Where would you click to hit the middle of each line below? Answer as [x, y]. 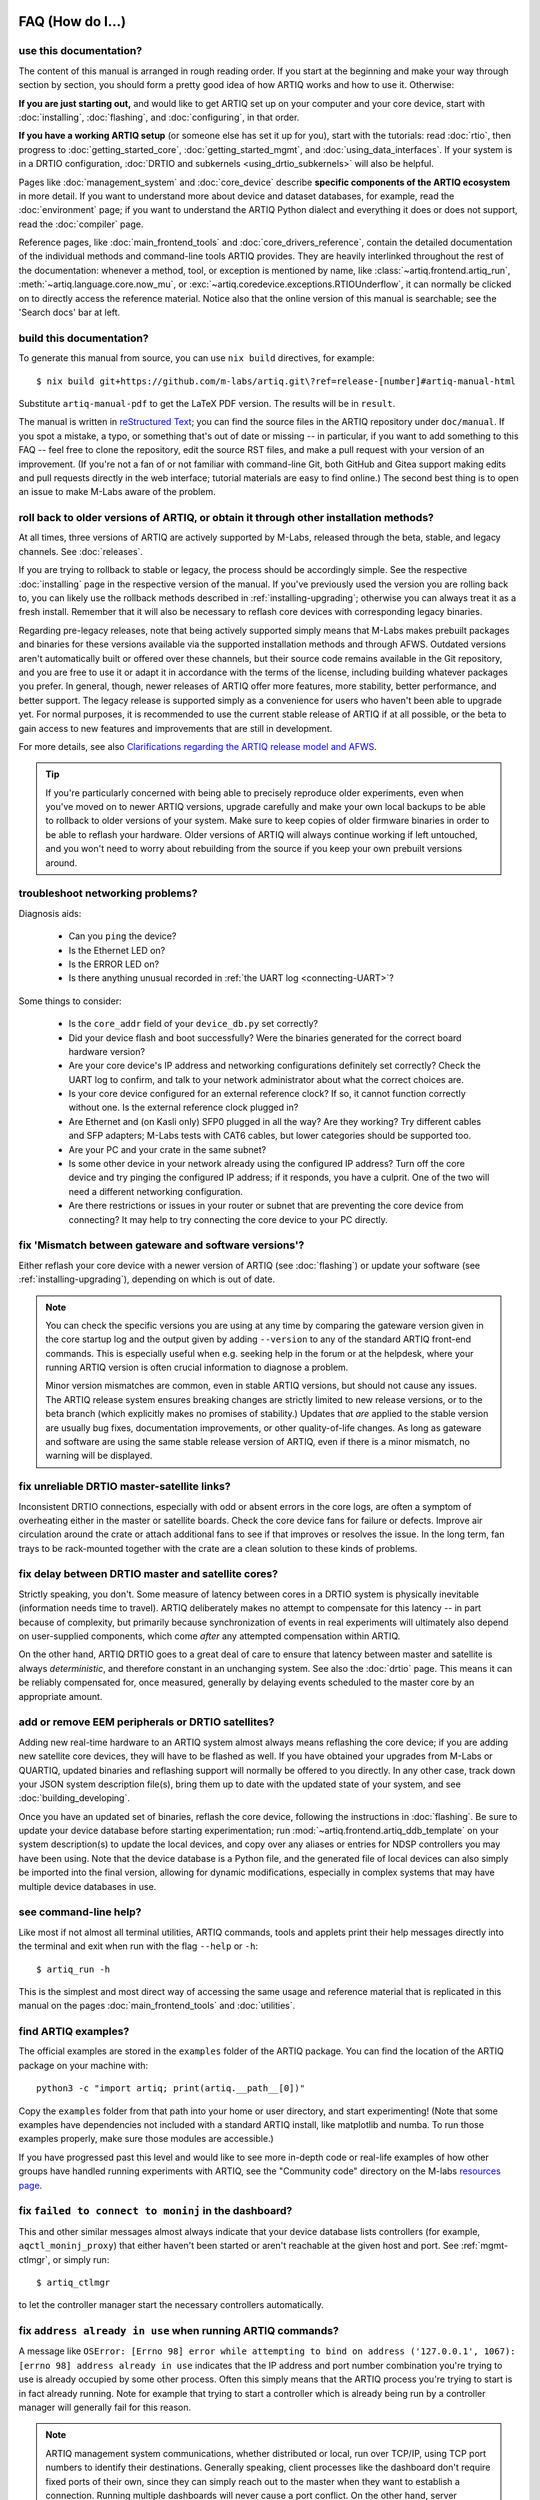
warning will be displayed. [99, 1456]
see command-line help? [80, 1912]
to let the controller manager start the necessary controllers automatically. [171, 2305]
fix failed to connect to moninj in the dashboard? [155, 2211]
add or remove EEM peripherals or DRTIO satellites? [146, 1722]
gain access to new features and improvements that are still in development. [175, 728]
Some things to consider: [70, 1001]
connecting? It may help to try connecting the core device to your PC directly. [228, 1219]
